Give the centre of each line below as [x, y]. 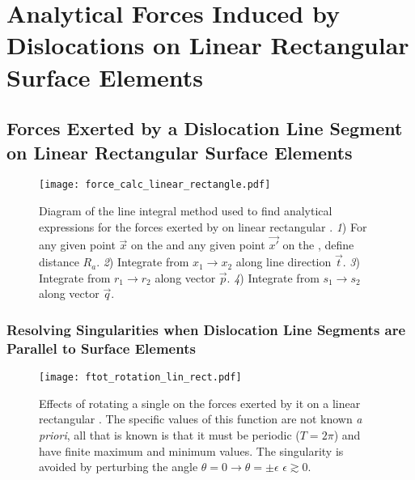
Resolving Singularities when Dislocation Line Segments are [206, 329]
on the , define [318, 245]
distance [59, 262]
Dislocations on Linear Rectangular [208, 45]
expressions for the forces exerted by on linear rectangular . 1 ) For [203, 226]
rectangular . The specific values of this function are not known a [201, 419]
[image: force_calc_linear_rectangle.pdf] [155, 185]
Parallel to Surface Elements [101, 348]
